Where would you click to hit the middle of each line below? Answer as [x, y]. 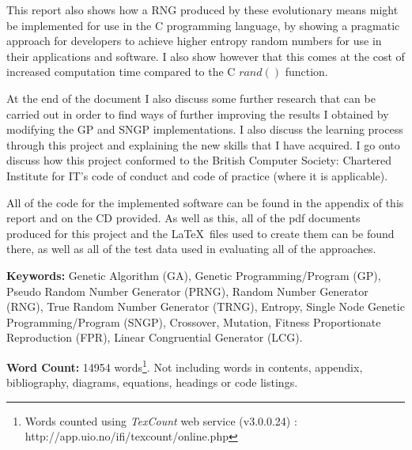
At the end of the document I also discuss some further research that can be [191, 98]
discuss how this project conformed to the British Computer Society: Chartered [199, 160]
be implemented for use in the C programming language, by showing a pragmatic [203, 25]
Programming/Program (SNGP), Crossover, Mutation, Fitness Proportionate [194, 321]
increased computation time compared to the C [121, 72]
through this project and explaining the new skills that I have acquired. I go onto [203, 144]
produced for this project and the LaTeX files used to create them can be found [200, 233]
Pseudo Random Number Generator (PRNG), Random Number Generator [187, 291]
